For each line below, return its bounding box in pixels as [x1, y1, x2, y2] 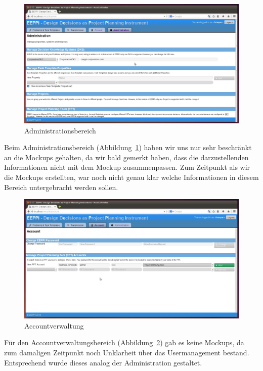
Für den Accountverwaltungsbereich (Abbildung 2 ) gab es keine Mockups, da [4, 337, 244, 348]
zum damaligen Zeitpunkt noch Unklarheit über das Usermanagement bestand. [4, 347, 249, 357]
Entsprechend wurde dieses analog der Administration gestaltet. [4, 357, 202, 367]
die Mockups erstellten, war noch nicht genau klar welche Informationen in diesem [4, 171, 259, 182]
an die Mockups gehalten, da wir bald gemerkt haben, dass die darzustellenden [4, 152, 249, 162]
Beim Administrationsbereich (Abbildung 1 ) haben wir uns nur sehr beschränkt [4, 142, 252, 153]
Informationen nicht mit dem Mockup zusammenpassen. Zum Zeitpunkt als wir [4, 162, 250, 172]
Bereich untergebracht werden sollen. [4, 181, 118, 192]
